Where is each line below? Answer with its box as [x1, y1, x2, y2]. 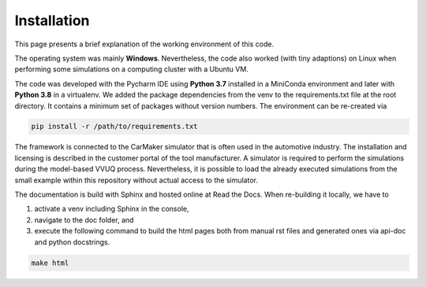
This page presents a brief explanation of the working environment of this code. [14, 39, 275, 49]
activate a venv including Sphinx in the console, [34, 204, 189, 214]
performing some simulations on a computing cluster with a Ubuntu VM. [14, 64, 248, 74]
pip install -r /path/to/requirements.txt [31, 122, 198, 131]
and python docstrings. [34, 237, 110, 247]
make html [31, 258, 69, 267]
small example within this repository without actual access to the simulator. [14, 175, 258, 185]
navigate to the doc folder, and [34, 215, 134, 224]
